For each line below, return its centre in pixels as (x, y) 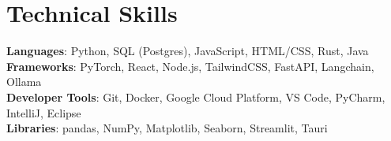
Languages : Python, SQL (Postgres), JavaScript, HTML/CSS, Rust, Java (188, 51)
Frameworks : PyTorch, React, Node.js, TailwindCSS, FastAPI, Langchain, (190, 66)
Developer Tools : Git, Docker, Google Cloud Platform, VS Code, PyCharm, (196, 96)
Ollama (24, 82)
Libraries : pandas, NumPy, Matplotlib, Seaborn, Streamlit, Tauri (167, 128)
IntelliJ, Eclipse (44, 112)
